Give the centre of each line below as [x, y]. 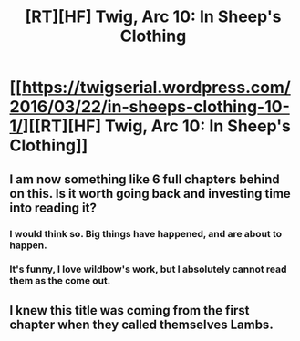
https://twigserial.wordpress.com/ [156, 88]
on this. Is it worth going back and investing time [150, 193]
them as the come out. [60, 281]
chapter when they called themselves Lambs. [141, 324]
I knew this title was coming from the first [129, 310]
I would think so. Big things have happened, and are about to [146, 233]
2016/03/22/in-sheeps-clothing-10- [150, 107]
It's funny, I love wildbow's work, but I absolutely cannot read [148, 269]
